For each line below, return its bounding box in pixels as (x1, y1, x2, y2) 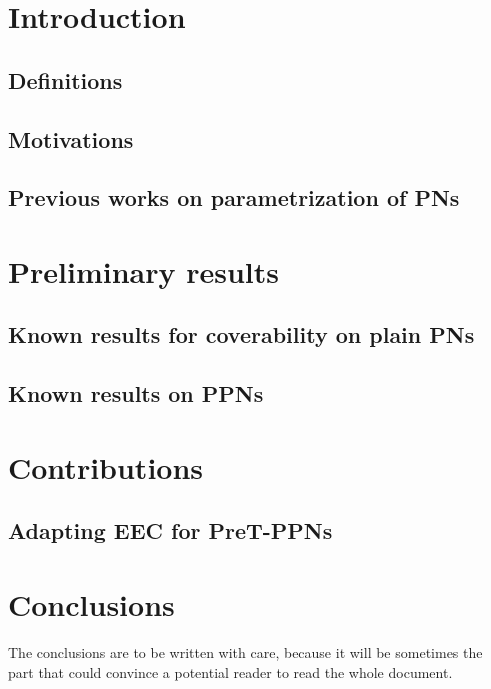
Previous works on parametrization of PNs (8, 182, 460, 213)
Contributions (8, 446, 204, 487)
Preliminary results (8, 250, 279, 291)
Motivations (8, 123, 134, 154)
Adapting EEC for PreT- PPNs (8, 515, 333, 546)
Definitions (8, 64, 123, 95)
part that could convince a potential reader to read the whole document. (8, 661, 453, 682)
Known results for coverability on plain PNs (8, 319, 475, 350)
